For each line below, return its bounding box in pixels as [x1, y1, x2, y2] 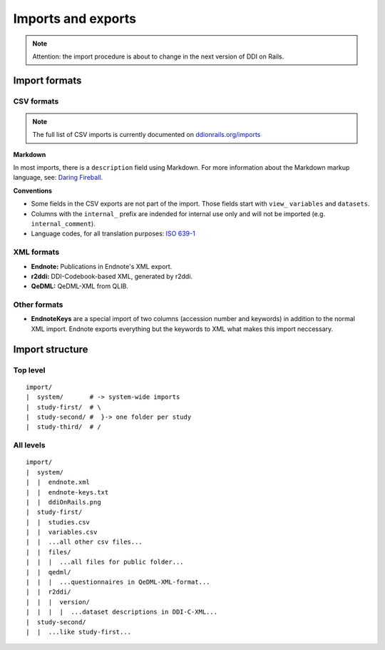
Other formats [13, 300, 63, 310]
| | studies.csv [26, 518, 91, 526]
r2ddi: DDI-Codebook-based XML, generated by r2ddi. [31, 272, 192, 280]
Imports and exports [13, 11, 137, 26]
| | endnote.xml [26, 478, 91, 487]
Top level [13, 365, 46, 375]
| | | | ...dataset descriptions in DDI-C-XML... [26, 608, 217, 616]
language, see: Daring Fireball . [13, 173, 103, 182]
